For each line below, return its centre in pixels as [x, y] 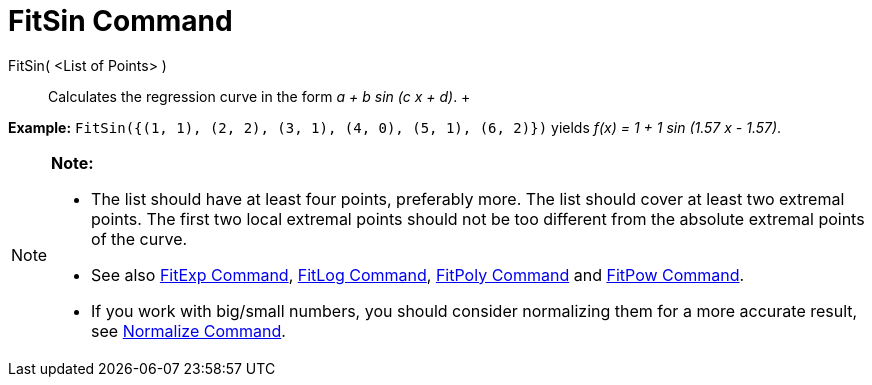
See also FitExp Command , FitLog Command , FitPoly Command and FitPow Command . [418, 274]
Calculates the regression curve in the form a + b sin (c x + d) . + [259, 96]
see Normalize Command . [188, 330]
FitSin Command [120, 21]
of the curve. [139, 238]
